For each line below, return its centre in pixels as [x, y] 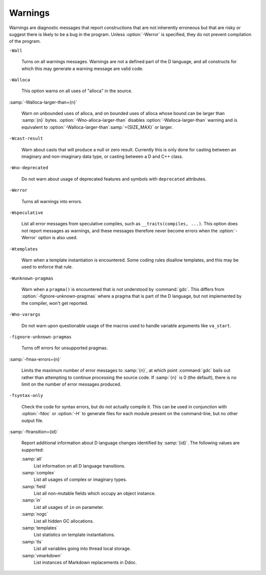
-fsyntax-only [26, 395]
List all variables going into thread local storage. [82, 549]
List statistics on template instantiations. [74, 535]
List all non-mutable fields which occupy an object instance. [95, 494]
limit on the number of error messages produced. [71, 384]
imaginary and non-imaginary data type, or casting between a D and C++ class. [102, 157]
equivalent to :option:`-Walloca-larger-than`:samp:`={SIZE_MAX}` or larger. [97, 127]
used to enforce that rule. [47, 267]
